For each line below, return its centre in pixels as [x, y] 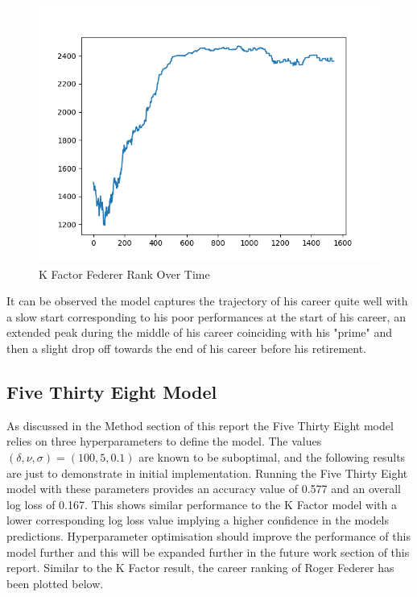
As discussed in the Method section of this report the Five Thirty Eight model [200, 425]
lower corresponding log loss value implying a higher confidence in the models [198, 520]
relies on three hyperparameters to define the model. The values [164, 441]
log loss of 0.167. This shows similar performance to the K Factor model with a [202, 504]
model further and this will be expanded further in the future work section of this [208, 551]
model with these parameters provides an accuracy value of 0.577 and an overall [204, 489]
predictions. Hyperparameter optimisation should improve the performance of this [208, 535]
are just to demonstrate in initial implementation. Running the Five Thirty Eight [207, 473]
